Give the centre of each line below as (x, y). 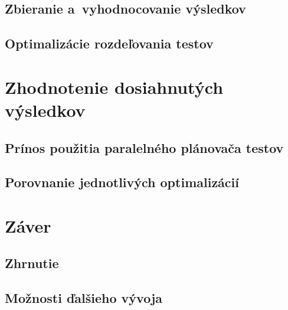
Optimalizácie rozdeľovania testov (109, 43)
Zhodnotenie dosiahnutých (114, 87)
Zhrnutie (32, 263)
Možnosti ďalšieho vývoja (84, 298)
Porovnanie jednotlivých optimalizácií (122, 182)
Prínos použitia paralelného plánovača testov (144, 147)
